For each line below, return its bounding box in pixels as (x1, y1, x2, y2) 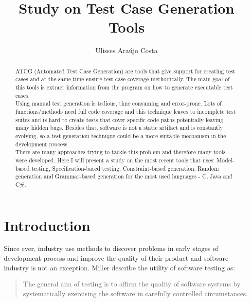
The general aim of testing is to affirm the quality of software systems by (23, 279, 241, 289)
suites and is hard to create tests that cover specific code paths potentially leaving (15, 115, 224, 124)
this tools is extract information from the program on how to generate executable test (15, 83, 233, 91)
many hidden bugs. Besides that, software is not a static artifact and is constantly (15, 124, 223, 132)
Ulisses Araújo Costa (95, 45, 158, 55)
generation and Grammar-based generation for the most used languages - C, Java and (15, 172, 233, 180)
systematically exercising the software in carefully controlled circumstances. (23, 288, 248, 298)
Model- (216, 156, 234, 164)
